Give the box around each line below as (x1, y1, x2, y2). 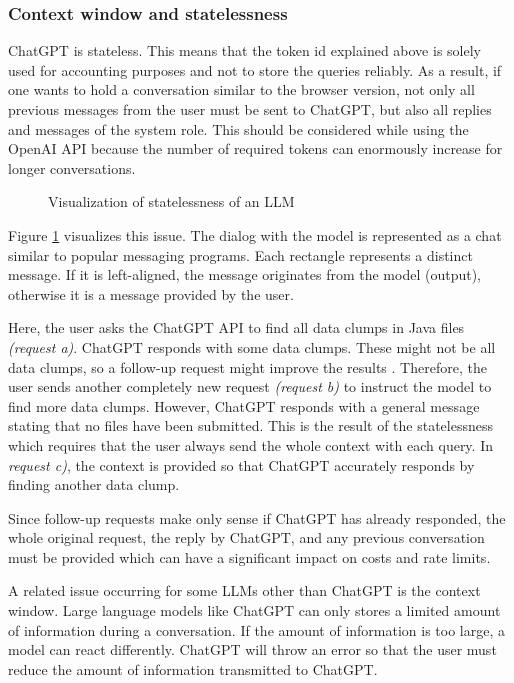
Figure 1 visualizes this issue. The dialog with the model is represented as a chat (8, 224, 502, 245)
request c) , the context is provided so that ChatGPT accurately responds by (8, 454, 475, 475)
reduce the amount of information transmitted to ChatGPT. (8, 658, 378, 679)
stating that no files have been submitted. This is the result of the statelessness (8, 415, 494, 436)
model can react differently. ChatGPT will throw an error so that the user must (8, 639, 497, 660)
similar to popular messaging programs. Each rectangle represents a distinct (8, 244, 473, 265)
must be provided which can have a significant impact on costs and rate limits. (8, 546, 491, 567)
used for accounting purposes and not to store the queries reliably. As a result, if (8, 59, 502, 80)
